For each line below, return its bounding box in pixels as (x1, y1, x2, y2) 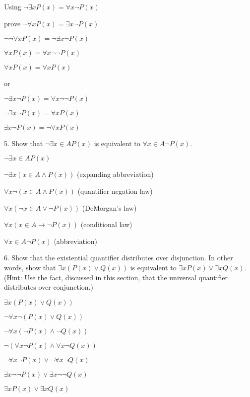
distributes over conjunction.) (4, 282, 93, 292)
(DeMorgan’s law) (82, 202, 137, 213)
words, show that (4, 262, 56, 272)
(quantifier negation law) (77, 185, 153, 196)
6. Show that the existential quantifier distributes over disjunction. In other (4, 252, 233, 263)
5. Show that (4, 138, 43, 148)
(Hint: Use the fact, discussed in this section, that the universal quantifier (4, 272, 228, 282)
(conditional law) (80, 219, 132, 230)
